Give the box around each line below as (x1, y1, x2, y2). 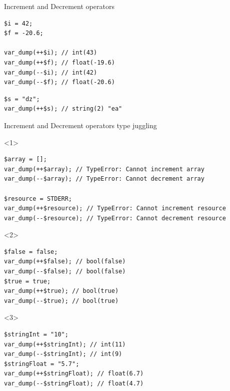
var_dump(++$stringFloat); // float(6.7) (4, 370, 144, 377)
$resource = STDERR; (4, 195, 72, 202)
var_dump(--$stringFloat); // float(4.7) (4, 380, 144, 387)
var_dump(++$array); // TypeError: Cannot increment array (4, 165, 204, 173)
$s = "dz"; (4, 95, 40, 103)
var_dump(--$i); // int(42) (4, 69, 97, 76)
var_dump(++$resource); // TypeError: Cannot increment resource (4, 205, 226, 212)
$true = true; (4, 277, 51, 285)
